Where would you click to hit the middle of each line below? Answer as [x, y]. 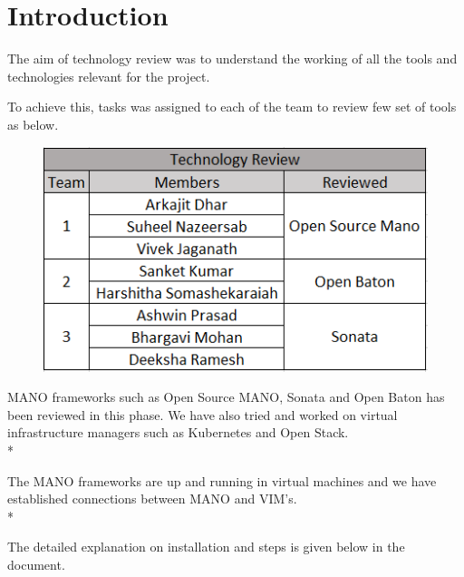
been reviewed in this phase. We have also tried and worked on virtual [203, 414]
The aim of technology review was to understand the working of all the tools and [232, 59]
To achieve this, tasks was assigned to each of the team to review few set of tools [232, 107]
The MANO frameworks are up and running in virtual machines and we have [222, 480]
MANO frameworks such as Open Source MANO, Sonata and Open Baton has [226, 397]
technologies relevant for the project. [109, 76]
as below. [33, 124]
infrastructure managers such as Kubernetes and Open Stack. [178, 432]
